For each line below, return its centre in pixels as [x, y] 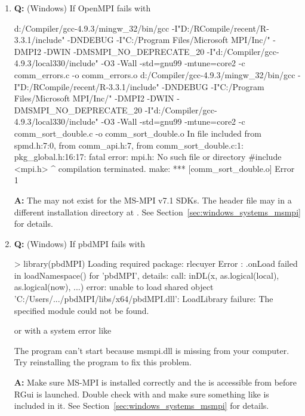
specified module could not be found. [81, 310]
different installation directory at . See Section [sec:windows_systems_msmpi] [157, 212]
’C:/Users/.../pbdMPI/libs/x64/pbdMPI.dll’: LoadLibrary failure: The [144, 299]
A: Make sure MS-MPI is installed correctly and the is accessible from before [155, 382]
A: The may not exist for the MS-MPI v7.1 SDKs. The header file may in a [153, 200]
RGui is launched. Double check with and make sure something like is [141, 394]
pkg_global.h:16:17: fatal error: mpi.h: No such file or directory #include [148, 157]
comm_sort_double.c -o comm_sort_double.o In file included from [138, 133]
